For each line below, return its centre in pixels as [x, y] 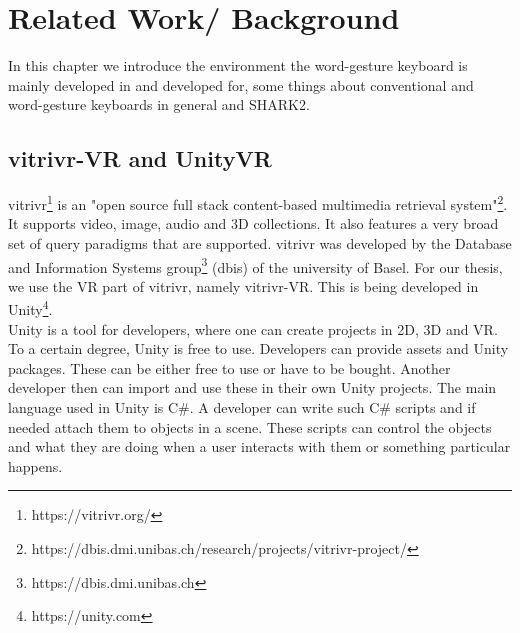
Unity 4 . [30, 308]
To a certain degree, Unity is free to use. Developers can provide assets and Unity [258, 348]
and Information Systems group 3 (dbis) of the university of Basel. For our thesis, [255, 265]
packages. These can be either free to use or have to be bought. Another [229, 367]
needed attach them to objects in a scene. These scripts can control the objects [250, 426]
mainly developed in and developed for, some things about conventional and [241, 84]
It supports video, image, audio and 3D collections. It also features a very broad [253, 223]
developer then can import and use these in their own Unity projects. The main [252, 387]
